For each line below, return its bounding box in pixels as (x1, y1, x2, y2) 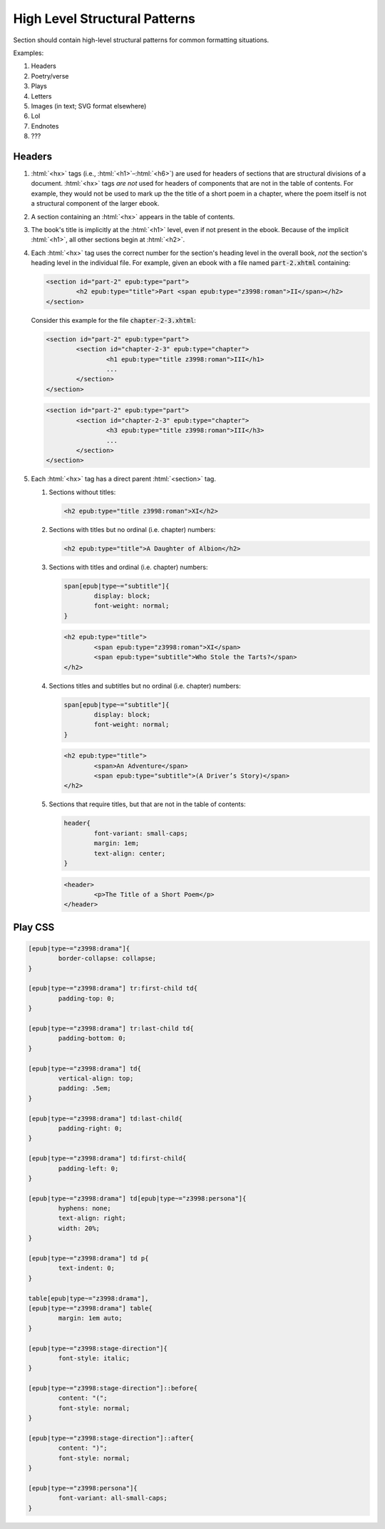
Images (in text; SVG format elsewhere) (31, 101, 147, 110)
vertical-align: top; (58, 1074, 134, 1082)
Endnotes (31, 121, 59, 130)
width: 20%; (58, 1224, 100, 1232)
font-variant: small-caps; (93, 829, 188, 837)
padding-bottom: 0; (58, 1034, 126, 1043)
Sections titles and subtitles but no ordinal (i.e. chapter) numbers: (48, 681, 242, 690)
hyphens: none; (58, 1204, 112, 1213)
